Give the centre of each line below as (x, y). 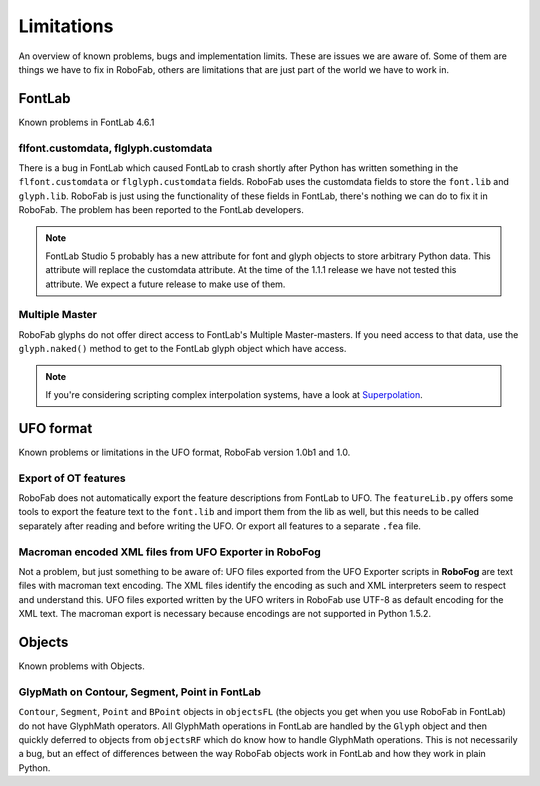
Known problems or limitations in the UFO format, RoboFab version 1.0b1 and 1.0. (184, 452)
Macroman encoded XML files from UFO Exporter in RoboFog (170, 552)
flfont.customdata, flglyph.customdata (115, 148)
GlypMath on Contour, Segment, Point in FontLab (140, 692)
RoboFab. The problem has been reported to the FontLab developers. (161, 210)
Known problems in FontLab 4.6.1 (86, 122)
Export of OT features (72, 478)
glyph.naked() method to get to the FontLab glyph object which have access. (182, 349)
